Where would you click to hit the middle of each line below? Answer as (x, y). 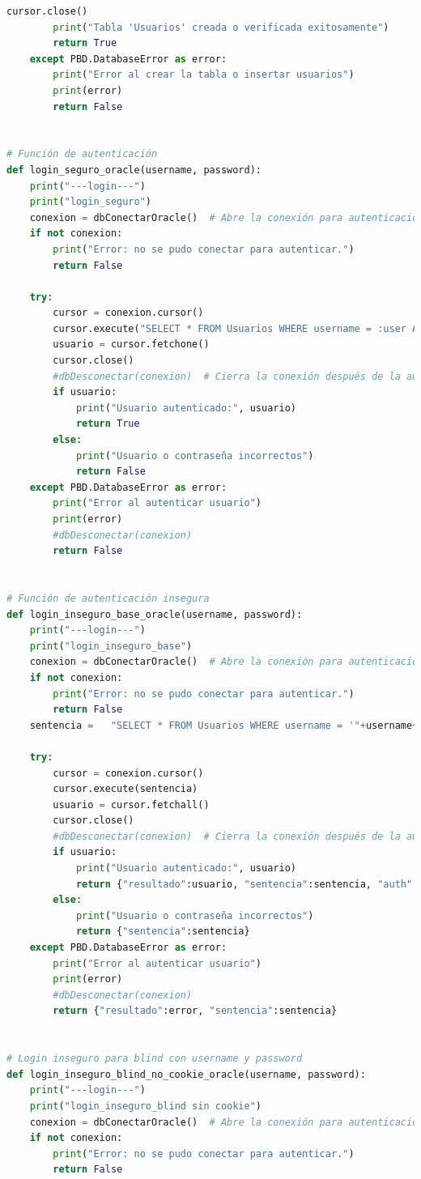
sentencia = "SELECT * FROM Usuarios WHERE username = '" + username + (224, 725)
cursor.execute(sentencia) (125, 789)
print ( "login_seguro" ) (91, 202)
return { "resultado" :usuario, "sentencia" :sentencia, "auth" (244, 884)
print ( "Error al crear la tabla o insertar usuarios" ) (204, 75)
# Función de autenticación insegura (108, 598)
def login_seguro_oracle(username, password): (134, 170)
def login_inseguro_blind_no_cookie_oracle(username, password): (186, 1074)
